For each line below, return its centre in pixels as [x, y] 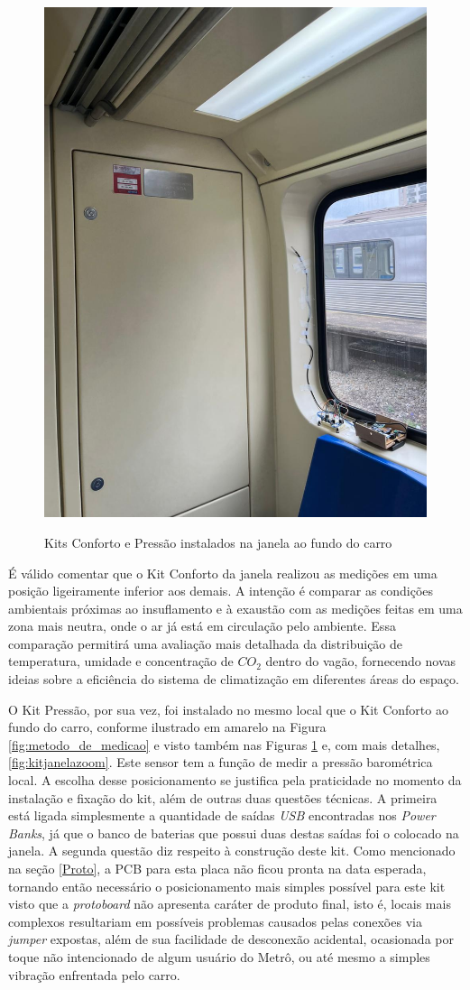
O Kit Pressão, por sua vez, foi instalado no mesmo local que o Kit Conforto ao [228, 709]
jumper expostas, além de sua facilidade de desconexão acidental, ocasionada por [231, 939]
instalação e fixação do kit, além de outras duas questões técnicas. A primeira [223, 797]
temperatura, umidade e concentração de [121, 661]
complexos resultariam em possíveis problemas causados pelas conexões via [215, 921]
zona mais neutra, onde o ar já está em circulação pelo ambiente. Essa [202, 626]
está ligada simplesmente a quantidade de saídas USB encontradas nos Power [222, 815]
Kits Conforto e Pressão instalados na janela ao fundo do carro [218, 542]
